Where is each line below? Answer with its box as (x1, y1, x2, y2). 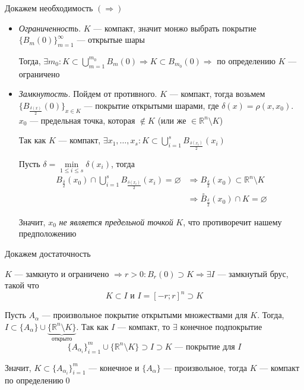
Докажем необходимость (5, 2, 93, 14)
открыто (52, 335, 72, 342)
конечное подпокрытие (180, 320, 262, 332)
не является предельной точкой (59, 215, 173, 228)
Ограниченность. (18, 21, 81, 34)
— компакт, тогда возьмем (169, 87, 265, 100)
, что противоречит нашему (183, 215, 282, 228)
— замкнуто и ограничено (14, 267, 109, 279)
